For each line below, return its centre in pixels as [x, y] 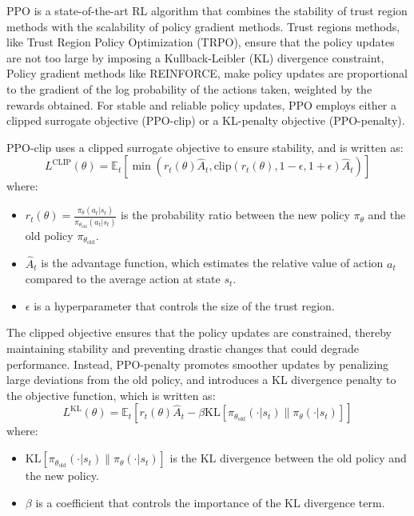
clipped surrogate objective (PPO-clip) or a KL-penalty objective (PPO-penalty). [206, 120]
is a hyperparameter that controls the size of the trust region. [184, 305]
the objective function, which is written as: [111, 395]
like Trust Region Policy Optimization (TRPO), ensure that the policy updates [201, 42]
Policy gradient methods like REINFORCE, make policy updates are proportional [207, 73]
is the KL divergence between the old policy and [288, 458]
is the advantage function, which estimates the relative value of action [212, 263]
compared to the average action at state [123, 279]
